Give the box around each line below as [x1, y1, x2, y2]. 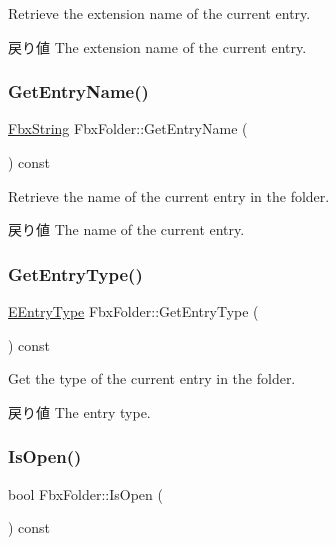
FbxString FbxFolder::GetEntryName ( [8, 118, 248, 139]
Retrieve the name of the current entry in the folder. [8, 185, 330, 206]
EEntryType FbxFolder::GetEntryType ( [8, 301, 259, 321]
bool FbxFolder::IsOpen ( [8, 483, 163, 504]
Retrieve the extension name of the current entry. [8, 3, 311, 23]
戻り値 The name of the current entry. [8, 219, 245, 240]
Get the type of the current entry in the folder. [8, 368, 296, 389]
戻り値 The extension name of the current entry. [8, 36, 307, 57]
